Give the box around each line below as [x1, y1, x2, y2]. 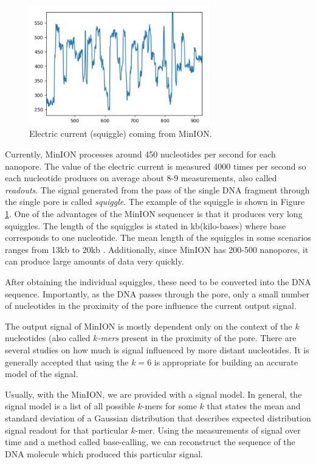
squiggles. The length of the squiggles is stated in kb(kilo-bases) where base [5, 219, 286, 232]
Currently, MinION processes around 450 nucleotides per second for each [5, 148, 276, 161]
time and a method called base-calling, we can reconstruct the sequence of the [5, 435, 295, 448]
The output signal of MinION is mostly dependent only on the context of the [5, 319, 292, 332]
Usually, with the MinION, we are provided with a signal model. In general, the [5, 387, 302, 400]
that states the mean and [207, 400, 301, 412]
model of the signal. [5, 367, 78, 380]
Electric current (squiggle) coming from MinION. [29, 127, 212, 140]
